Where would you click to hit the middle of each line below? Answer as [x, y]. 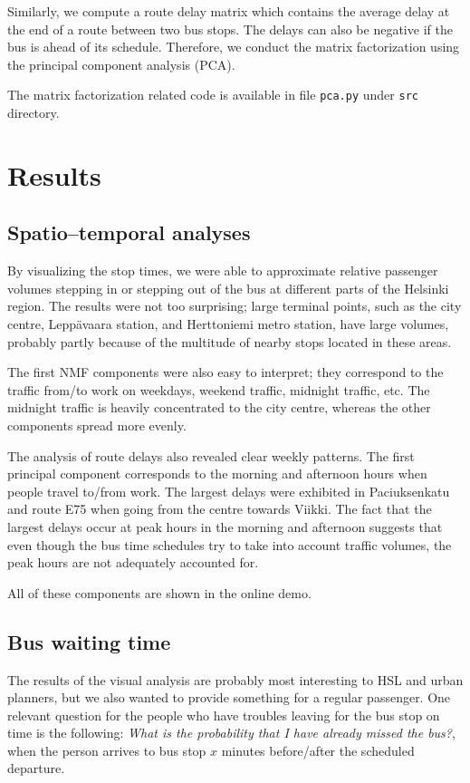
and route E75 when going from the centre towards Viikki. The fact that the [220, 509]
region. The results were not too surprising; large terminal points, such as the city [235, 306]
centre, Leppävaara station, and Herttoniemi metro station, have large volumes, [228, 323]
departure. [36, 768]
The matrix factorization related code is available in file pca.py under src [213, 95]
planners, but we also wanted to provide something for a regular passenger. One [229, 697]
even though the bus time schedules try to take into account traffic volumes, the [230, 544]
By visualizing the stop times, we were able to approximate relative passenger [223, 271]
